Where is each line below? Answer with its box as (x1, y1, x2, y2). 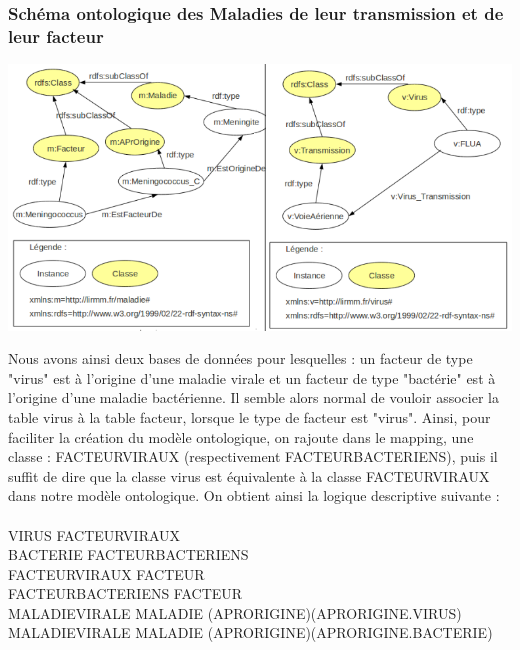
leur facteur (8, 23, 104, 48)
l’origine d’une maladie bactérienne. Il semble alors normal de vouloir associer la (8, 387, 499, 408)
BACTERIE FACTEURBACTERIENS (8, 544, 249, 565)
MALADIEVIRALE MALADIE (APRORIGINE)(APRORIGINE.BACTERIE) (8, 622, 493, 643)
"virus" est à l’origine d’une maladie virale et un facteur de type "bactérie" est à (8, 367, 496, 388)
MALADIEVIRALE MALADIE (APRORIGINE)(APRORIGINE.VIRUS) (8, 602, 462, 623)
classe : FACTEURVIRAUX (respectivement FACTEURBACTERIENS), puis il (8, 446, 498, 467)
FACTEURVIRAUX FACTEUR (8, 563, 205, 584)
